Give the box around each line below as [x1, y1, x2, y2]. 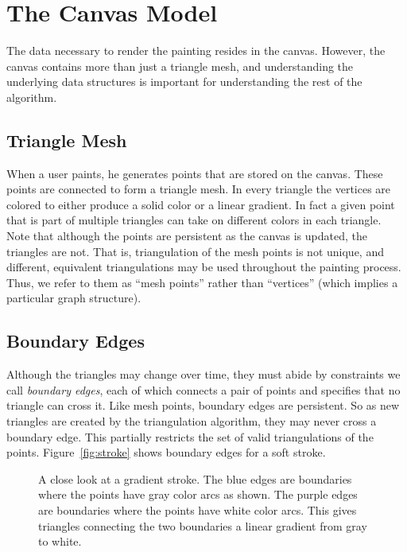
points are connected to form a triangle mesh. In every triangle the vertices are [6, 181, 391, 197]
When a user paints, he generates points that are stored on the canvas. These [6, 165, 383, 181]
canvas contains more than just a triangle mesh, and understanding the [6, 57, 354, 74]
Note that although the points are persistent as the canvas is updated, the [6, 227, 367, 244]
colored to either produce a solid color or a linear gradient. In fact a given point [6, 196, 395, 212]
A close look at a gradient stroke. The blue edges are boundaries [38, 470, 352, 487]
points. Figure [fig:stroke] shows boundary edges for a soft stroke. [6, 444, 326, 461]
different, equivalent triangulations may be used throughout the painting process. [6, 259, 401, 275]
